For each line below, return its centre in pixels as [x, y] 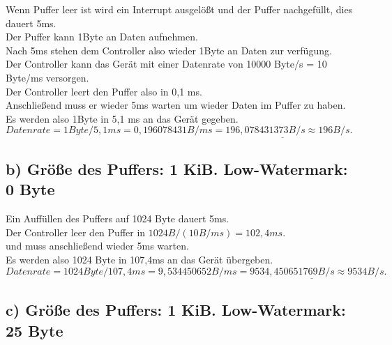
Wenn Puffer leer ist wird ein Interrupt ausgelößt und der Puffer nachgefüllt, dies [179, 9]
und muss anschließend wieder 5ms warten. [97, 246]
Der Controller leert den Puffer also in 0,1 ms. [104, 91]
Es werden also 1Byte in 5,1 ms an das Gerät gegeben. [122, 118]
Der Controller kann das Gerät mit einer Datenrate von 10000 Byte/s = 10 [166, 64]
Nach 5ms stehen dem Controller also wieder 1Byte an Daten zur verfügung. [169, 50]
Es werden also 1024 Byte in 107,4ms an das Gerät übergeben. [140, 259]
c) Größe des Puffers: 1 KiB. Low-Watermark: [176, 310]
